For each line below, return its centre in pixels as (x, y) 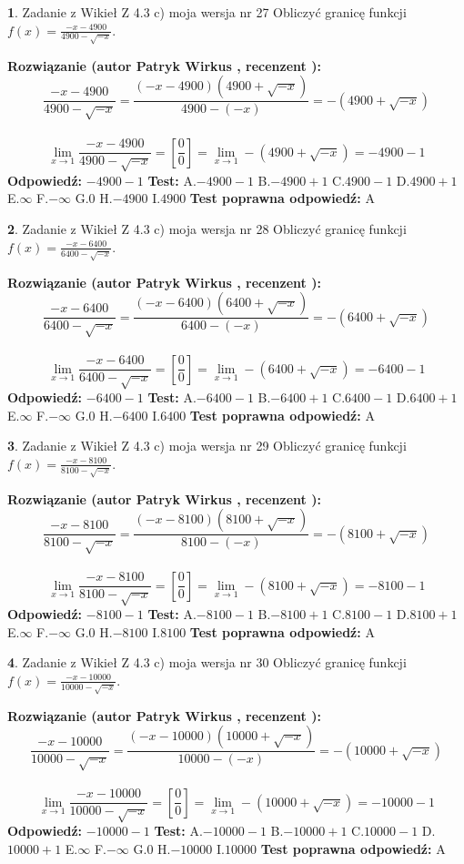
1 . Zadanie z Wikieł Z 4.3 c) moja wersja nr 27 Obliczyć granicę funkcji (207, 12)
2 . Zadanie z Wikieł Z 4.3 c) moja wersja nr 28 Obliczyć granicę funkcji (207, 229)
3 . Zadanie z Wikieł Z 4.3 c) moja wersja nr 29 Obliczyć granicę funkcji (207, 446)
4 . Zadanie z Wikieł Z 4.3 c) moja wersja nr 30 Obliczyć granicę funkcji (207, 662)
